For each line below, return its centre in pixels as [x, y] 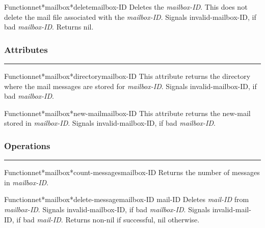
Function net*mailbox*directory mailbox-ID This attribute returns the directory [127, 76]
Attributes [26, 49]
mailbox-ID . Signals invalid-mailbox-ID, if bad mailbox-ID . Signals [107, 209]
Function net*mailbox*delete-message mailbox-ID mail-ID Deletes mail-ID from [127, 199]
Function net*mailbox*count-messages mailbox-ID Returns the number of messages [132, 172]
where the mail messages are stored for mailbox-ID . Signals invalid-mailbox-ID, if [130, 86]
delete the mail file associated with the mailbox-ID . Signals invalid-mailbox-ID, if [130, 17]
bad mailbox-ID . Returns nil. [49, 27]
